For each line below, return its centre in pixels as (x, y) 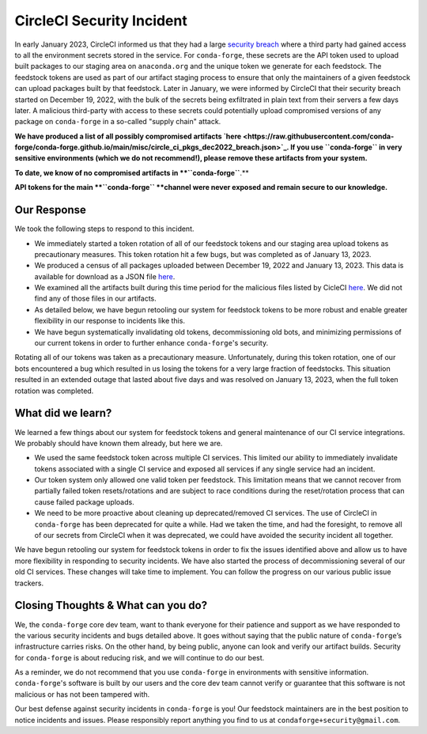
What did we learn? (63, 413)
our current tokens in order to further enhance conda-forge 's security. (151, 343)
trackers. (29, 583)
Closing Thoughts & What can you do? (111, 605)
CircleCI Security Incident (101, 21)
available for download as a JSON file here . (105, 276)
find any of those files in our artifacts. (96, 299)
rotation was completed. (54, 391)
